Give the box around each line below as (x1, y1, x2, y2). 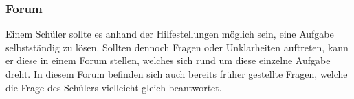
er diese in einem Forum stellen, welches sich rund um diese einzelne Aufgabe (5, 53, 331, 68)
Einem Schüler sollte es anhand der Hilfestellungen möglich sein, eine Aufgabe (5, 27, 334, 41)
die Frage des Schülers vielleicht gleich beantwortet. (5, 80, 222, 94)
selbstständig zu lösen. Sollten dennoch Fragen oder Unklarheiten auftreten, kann (5, 40, 349, 54)
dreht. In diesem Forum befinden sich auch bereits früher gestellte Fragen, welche (5, 67, 348, 81)
